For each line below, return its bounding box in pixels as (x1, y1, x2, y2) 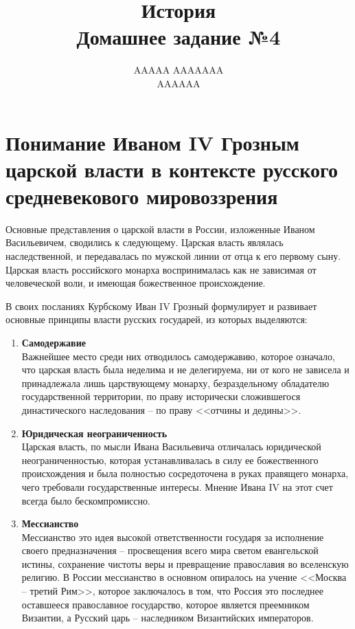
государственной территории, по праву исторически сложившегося (21, 389, 301, 404)
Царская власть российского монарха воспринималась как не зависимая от (5, 262, 317, 276)
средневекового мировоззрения (5, 181, 278, 210)
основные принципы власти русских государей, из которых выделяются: (5, 312, 308, 327)
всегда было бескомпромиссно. (21, 493, 150, 507)
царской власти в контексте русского (5, 155, 338, 183)
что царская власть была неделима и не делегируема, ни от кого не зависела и (21, 362, 350, 377)
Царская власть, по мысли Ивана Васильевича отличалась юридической (21, 439, 321, 454)
